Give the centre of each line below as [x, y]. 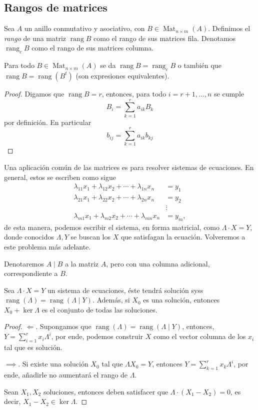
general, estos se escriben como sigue [60, 177]
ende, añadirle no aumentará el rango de [66, 375]
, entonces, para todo [134, 93]
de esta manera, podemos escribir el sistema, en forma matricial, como [112, 227]
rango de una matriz [35, 38]
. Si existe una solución [53, 364]
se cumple [229, 93]
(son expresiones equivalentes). [122, 75]
